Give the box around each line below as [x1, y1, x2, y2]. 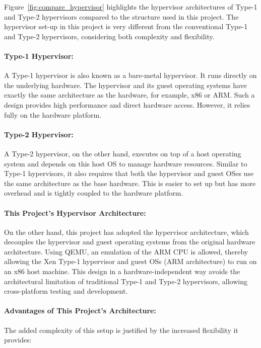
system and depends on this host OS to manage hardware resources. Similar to [4, 158, 247, 168]
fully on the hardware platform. [4, 109, 102, 120]
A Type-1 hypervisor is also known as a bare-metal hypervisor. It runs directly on [4, 70, 257, 80]
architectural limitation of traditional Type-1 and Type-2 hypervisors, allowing [4, 276, 248, 286]
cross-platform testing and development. [4, 286, 128, 296]
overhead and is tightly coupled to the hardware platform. [4, 188, 183, 198]
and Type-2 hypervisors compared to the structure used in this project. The [4, 11, 239, 22]
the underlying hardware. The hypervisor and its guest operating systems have [4, 79, 247, 90]
